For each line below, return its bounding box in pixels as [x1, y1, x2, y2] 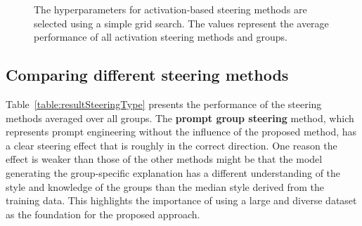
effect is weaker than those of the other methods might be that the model [6, 152, 323, 166]
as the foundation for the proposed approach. [6, 206, 200, 221]
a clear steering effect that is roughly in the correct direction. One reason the [6, 138, 337, 152]
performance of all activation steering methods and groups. [34, 29, 287, 44]
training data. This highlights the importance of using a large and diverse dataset [6, 193, 357, 208]
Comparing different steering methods [6, 64, 289, 86]
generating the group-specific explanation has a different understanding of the [6, 165, 341, 180]
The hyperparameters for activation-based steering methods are [34, 2, 307, 16]
